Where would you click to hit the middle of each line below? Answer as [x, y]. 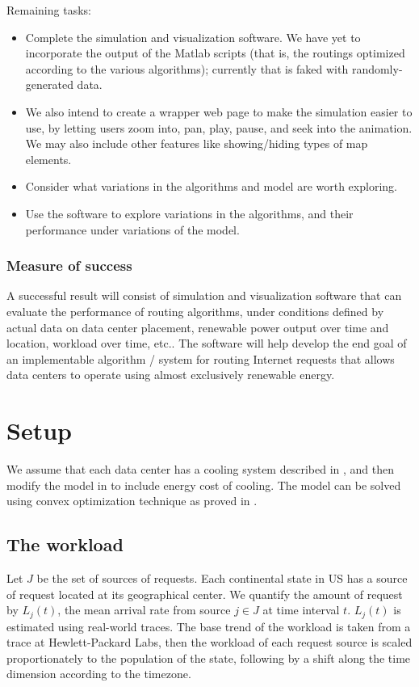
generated [49, 84]
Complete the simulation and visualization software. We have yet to [193, 37]
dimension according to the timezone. [99, 674]
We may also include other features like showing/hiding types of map [197, 143]
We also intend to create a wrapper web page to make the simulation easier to [219, 111]
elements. [48, 159]
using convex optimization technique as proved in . [132, 501]
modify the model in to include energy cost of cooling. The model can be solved [204, 485]
